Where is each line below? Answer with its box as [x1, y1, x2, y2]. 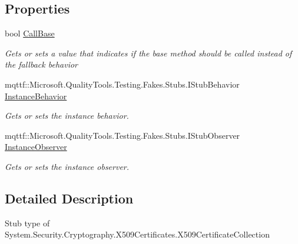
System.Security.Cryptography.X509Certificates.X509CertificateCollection [5, 228, 270, 240]
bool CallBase [5, 27, 55, 39]
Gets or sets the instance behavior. [5, 109, 129, 122]
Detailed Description [5, 189, 134, 207]
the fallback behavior [5, 58, 78, 71]
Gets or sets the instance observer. [5, 160, 130, 172]
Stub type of [5, 216, 50, 229]
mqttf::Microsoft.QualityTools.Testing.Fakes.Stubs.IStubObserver [5, 129, 240, 141]
